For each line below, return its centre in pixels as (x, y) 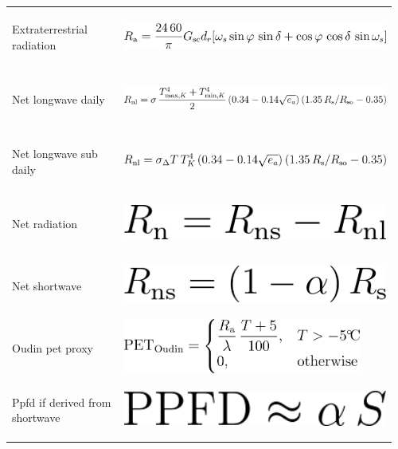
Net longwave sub (55, 154)
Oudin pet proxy (53, 347)
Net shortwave (47, 285)
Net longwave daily (59, 99)
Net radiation (45, 223)
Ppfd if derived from (62, 402)
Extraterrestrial (50, 29)
